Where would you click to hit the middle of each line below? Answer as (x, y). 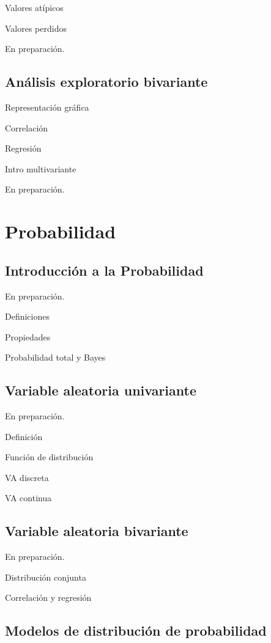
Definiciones (27, 316)
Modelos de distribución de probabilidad (136, 630)
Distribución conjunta (46, 577)
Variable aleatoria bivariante (97, 531)
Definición (24, 436)
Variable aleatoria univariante (101, 390)
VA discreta (27, 477)
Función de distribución (49, 457)
